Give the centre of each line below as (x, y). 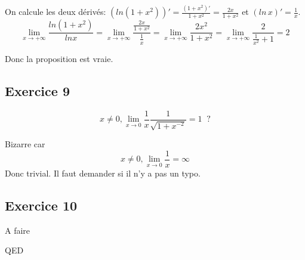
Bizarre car (25, 144)
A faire (18, 230)
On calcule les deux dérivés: (56, 12)
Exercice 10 (41, 205)
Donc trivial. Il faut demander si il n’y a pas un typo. (103, 173)
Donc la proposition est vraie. (59, 58)
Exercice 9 (37, 90)
